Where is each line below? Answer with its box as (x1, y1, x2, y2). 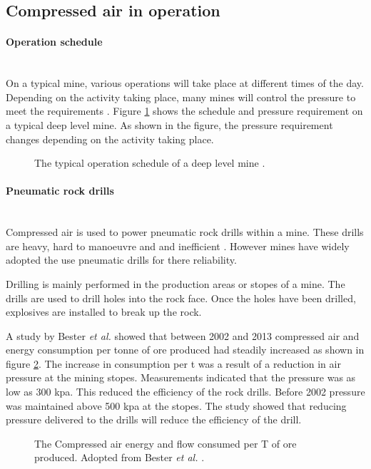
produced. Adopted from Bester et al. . (34, 450, 205, 465)
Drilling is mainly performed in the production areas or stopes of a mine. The (6, 276, 345, 291)
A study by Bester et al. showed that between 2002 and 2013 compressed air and (6, 328, 360, 343)
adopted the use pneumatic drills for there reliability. (6, 252, 237, 267)
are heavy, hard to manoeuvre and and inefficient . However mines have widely (6, 238, 350, 253)
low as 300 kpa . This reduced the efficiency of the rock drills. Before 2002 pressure (6, 384, 365, 399)
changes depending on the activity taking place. (6, 131, 214, 146)
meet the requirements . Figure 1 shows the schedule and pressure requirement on (6, 103, 363, 118)
